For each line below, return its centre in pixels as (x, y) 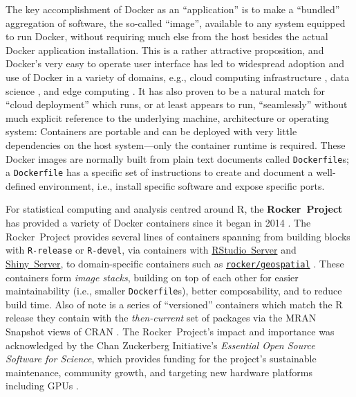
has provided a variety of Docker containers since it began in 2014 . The (158, 223)
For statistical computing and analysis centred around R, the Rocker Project (174, 209)
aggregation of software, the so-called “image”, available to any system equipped (176, 23)
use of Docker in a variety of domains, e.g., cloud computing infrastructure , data (178, 77)
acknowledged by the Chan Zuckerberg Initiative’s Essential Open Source (160, 345)
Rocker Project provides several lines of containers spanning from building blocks (178, 236)
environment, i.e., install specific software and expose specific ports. (182, 185)
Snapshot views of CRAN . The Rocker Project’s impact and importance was (170, 331)
